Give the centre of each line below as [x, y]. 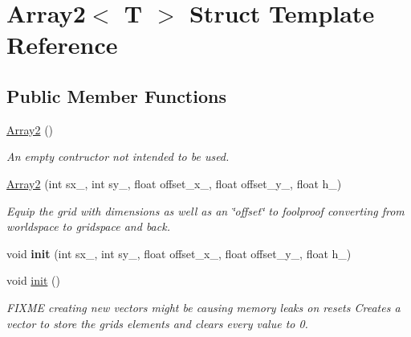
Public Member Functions [116, 95]
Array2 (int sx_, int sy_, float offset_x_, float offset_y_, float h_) [174, 183]
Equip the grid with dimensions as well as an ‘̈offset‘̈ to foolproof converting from [205, 210]
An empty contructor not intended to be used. [118, 156]
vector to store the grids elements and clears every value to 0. [157, 323]
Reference [62, 45]
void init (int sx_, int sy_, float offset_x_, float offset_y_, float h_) [179, 253]
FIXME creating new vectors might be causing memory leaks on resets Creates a [203, 307]
